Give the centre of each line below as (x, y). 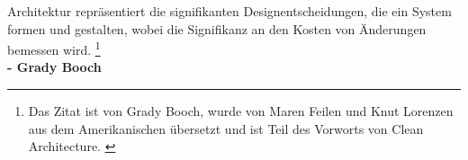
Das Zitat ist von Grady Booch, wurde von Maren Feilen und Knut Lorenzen (241, 111)
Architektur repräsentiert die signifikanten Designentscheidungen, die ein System (229, 11)
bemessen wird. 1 (54, 48)
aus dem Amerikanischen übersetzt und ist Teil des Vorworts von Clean (226, 128)
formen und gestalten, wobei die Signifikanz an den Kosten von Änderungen (217, 28)
